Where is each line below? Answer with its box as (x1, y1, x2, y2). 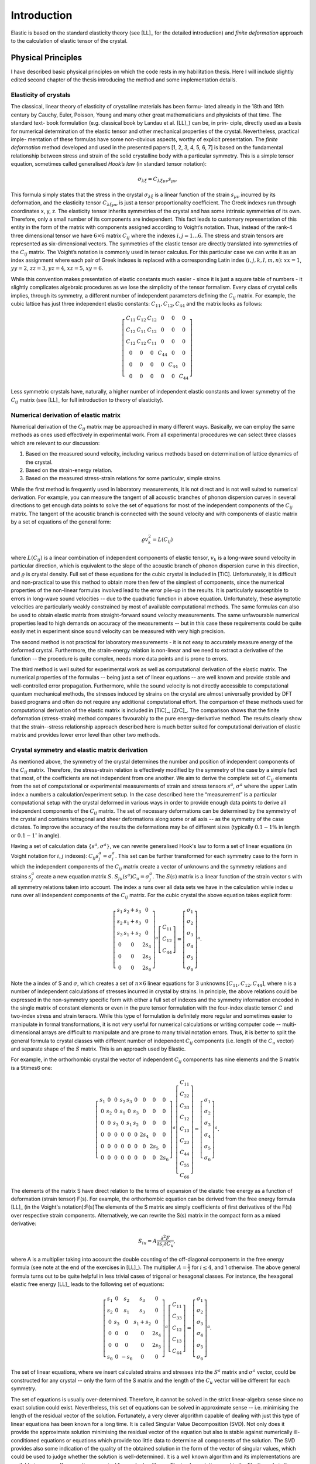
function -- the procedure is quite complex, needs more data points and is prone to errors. (11, 655, 228, 662)
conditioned (11, 1436, 40, 1444)
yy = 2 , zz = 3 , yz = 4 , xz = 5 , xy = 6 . (11, 265, 104, 272)
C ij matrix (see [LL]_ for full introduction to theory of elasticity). (11, 396, 164, 405)
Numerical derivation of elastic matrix (11, 411, 121, 419)
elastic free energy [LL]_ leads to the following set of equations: (11, 1280, 165, 1288)
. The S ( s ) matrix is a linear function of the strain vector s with (152, 873, 303, 880)
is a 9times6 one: (11, 1064, 53, 1071)
